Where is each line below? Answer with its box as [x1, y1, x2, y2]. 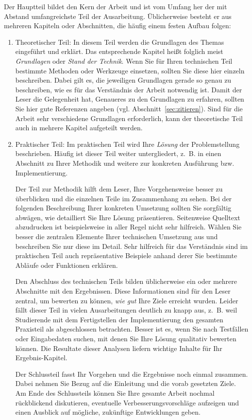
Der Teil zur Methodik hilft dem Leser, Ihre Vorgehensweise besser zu [15, 184, 223, 194]
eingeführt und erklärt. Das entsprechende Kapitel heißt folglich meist [15, 46, 223, 56]
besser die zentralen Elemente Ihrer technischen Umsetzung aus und [15, 231, 218, 242]
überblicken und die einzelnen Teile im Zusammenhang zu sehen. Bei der [15, 193, 232, 203]
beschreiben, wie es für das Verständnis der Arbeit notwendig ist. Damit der [15, 84, 242, 94]
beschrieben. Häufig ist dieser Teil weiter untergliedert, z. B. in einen [15, 148, 221, 158]
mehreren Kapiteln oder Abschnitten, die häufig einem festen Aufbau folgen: [4, 20, 231, 31]
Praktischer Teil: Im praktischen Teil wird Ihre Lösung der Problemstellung [15, 139, 240, 149]
